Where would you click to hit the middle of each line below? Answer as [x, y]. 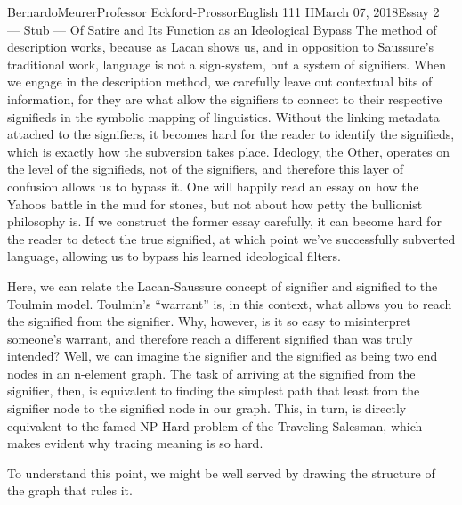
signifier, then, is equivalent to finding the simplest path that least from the [214, 391]
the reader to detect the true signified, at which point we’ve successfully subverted [231, 238]
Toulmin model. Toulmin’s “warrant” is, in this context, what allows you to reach [230, 303]
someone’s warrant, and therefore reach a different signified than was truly [210, 338]
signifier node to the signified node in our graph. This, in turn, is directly [207, 408]
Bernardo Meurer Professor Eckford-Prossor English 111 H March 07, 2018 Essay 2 [223, 12]
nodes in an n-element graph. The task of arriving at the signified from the [211, 373]
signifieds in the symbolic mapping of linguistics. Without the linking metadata [223, 116]
